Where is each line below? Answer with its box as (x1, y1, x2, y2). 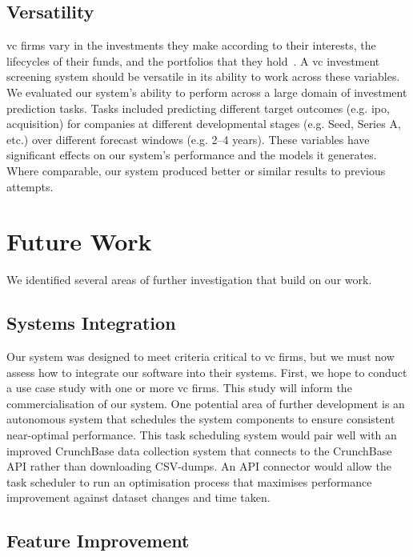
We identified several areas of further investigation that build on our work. (6, 271, 372, 288)
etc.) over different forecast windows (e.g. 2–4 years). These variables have (6, 130, 370, 147)
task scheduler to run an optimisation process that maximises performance (6, 473, 372, 490)
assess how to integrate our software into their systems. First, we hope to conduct (6, 363, 407, 380)
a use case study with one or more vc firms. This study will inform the (6, 379, 352, 396)
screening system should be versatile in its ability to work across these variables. (6, 68, 400, 85)
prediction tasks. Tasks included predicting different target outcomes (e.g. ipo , (6, 99, 390, 116)
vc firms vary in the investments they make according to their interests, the (6, 37, 376, 54)
